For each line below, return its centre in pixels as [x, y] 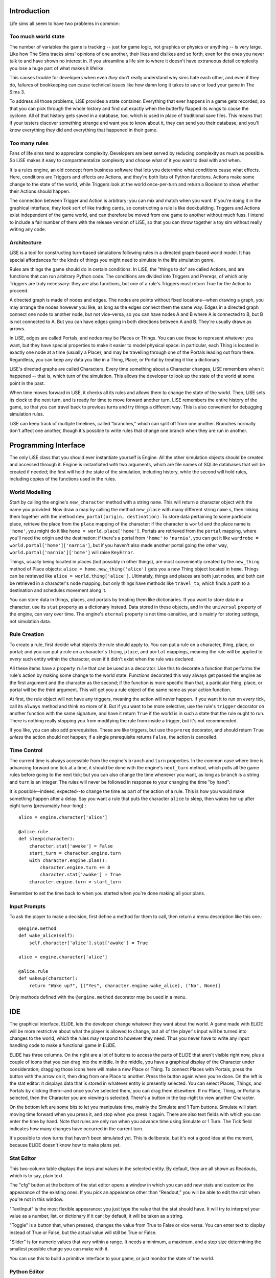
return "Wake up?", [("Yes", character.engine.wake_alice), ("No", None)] [125, 986]
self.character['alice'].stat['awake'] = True [88, 943]
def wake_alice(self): [47, 936]
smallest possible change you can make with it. [59, 1249]
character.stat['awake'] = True [80, 875]
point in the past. [27, 383]
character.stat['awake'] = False [71, 846]
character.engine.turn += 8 [75, 868]
